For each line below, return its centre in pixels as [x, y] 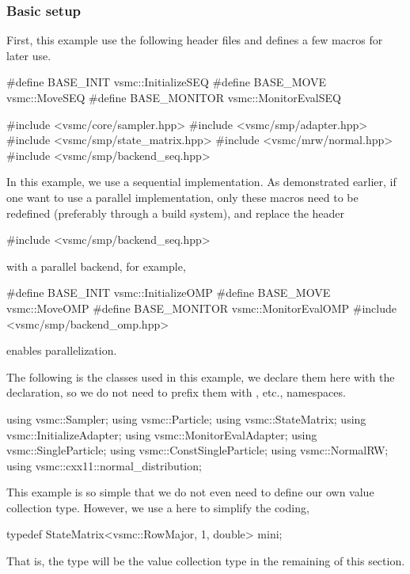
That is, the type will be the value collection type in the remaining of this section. [206, 561]
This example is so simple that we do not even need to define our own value [190, 492]
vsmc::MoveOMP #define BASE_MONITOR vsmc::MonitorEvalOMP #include [201, 308]
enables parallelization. [62, 350]
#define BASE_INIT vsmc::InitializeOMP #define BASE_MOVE [169, 293]
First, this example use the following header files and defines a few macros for [195, 40]
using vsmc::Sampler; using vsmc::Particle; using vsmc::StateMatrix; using [186, 418]
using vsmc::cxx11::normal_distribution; [104, 465]
